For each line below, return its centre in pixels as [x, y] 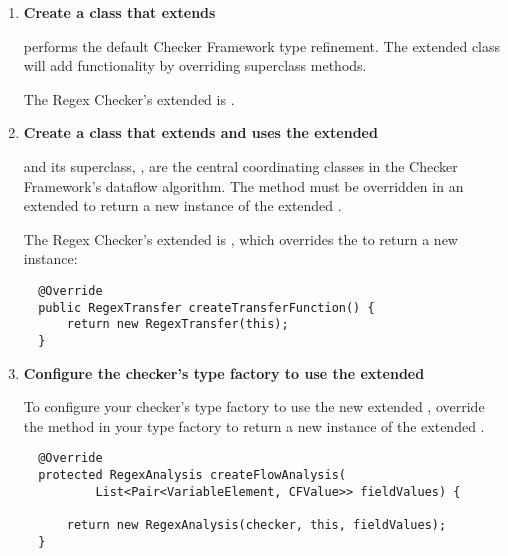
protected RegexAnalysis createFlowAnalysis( [192, 475]
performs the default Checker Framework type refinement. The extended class [262, 45]
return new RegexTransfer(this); [177, 324]
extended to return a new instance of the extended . [182, 205]
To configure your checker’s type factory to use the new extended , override [254, 406]
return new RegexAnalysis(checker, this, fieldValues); [256, 524]
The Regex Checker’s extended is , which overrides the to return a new [240, 238]
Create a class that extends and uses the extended [200, 132]
